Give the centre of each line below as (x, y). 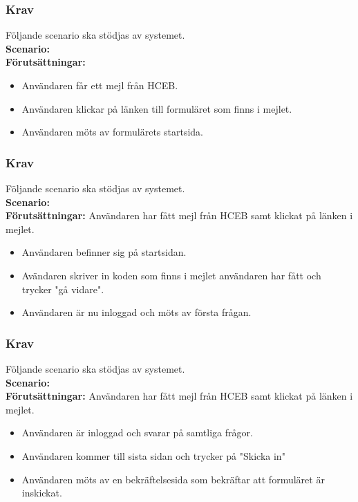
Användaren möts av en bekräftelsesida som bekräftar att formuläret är (173, 479)
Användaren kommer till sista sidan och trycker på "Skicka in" (153, 455)
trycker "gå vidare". (63, 289)
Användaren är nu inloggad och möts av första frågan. (136, 312)
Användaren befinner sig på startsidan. (104, 252)
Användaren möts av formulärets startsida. (112, 132)
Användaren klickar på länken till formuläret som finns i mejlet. (157, 108)
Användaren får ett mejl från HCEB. (100, 85)
